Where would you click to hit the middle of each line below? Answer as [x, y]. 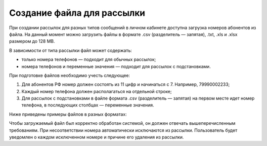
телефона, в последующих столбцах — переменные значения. [88, 105]
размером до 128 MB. [32, 41]
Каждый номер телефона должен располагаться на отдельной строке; [97, 91]
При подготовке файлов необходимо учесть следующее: [70, 75]
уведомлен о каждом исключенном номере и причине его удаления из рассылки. [96, 137]
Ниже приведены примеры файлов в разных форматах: [68, 114]
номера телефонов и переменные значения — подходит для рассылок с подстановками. [116, 66]
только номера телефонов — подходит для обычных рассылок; [89, 60]
